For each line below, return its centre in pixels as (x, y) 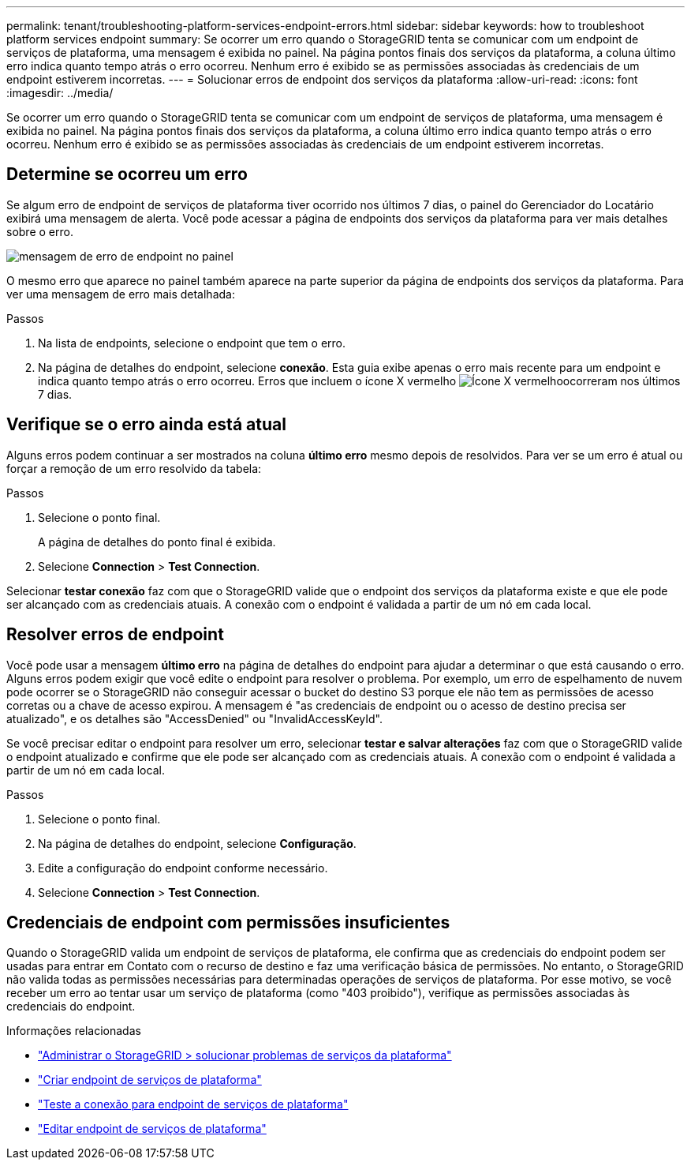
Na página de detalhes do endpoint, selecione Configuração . (197, 843)
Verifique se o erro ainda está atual (146, 425)
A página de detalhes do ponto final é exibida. (157, 542)
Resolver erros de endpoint (115, 635)
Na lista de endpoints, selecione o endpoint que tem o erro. (192, 343)
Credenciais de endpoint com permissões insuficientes (228, 922)
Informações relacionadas (74, 1031)
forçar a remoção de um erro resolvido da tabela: (134, 468)
